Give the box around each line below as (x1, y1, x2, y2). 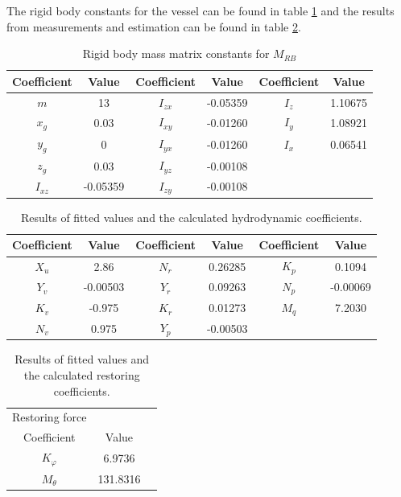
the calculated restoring (23, 366, 140, 383)
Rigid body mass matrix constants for (82, 45, 270, 62)
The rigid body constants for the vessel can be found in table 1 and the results (6, 2, 395, 18)
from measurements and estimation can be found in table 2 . (6, 18, 301, 35)
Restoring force (12, 409, 87, 425)
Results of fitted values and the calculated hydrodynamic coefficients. (21, 208, 362, 225)
